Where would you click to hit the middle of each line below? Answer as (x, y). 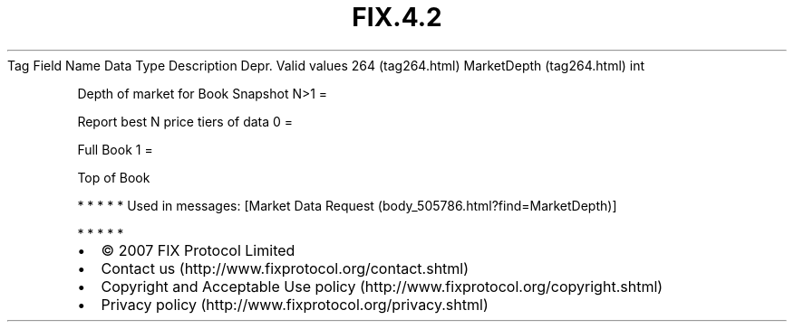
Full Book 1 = (115, 149)
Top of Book (114, 177)
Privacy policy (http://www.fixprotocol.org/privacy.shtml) (295, 304)
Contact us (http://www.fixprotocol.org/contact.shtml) (285, 268)
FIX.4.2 (397, 17)
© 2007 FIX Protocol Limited (198, 250)
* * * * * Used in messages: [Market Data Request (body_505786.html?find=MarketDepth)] (347, 205)
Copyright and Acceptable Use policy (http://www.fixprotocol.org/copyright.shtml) (382, 286)
